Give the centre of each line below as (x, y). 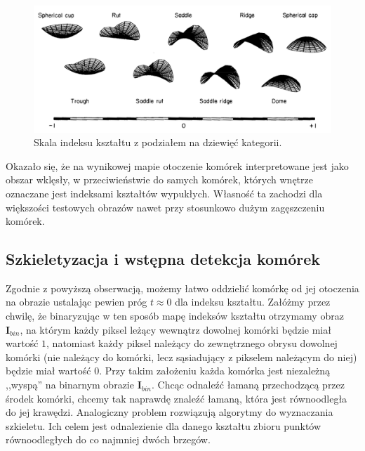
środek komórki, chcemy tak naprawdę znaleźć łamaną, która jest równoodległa (177, 398)
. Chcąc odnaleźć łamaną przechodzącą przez (248, 385)
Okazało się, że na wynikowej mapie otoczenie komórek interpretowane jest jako (177, 165)
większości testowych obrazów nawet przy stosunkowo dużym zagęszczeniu (165, 207)
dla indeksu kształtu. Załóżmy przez (253, 302)
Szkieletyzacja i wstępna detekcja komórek (163, 259)
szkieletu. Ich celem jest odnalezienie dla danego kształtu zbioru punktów (164, 425)
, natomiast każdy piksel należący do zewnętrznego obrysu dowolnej (192, 343)
